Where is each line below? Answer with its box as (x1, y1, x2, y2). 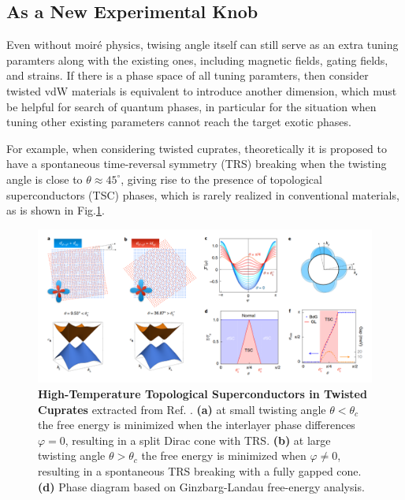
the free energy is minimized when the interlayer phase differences (38, 416, 355, 433)
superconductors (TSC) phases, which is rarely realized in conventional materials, (6, 186, 399, 203)
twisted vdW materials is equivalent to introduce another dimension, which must (6, 82, 397, 99)
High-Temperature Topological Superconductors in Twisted (38, 385, 367, 401)
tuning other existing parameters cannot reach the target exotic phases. (6, 114, 351, 130)
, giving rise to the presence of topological (121, 170, 322, 187)
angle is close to (6, 170, 83, 187)
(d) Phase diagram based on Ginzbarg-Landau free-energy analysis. (38, 478, 365, 494)
